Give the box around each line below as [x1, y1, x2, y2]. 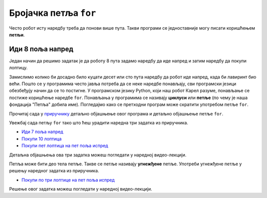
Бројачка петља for [9, 7, 96, 18]
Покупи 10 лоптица [21, 136, 62, 142]
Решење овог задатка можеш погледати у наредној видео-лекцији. [9, 186, 152, 192]
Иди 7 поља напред [21, 129, 64, 135]
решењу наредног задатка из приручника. [9, 168, 99, 174]
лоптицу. [9, 65, 28, 71]
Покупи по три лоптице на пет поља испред [21, 177, 115, 183]
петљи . [9, 32, 25, 38]
